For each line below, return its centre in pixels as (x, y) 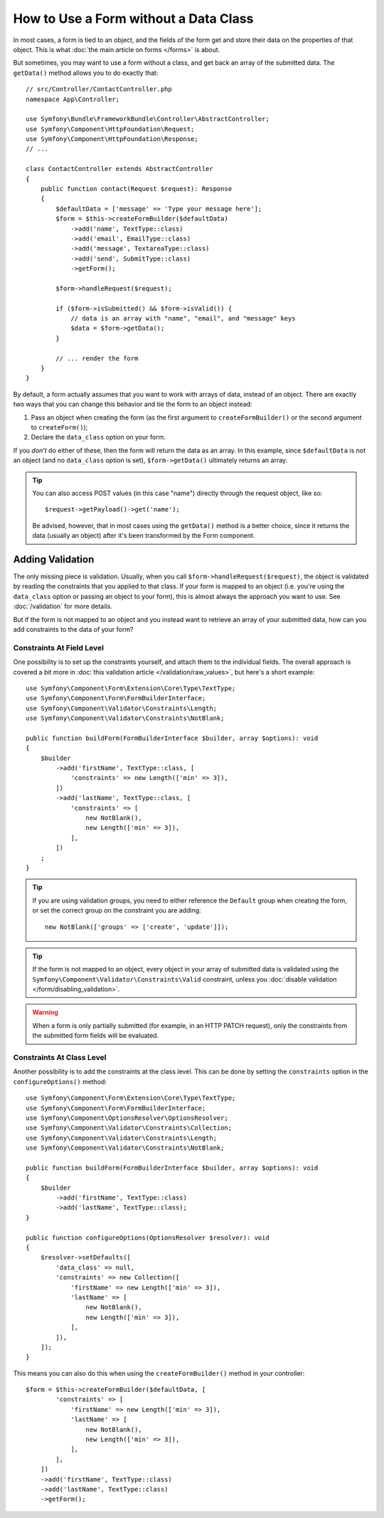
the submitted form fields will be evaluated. (96, 1036)
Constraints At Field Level (59, 648)
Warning (45, 1012)
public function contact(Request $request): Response (136, 189)
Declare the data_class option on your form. (98, 437)
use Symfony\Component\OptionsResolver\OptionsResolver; (127, 1118)
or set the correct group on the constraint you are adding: (117, 910)
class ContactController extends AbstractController (119, 169)
